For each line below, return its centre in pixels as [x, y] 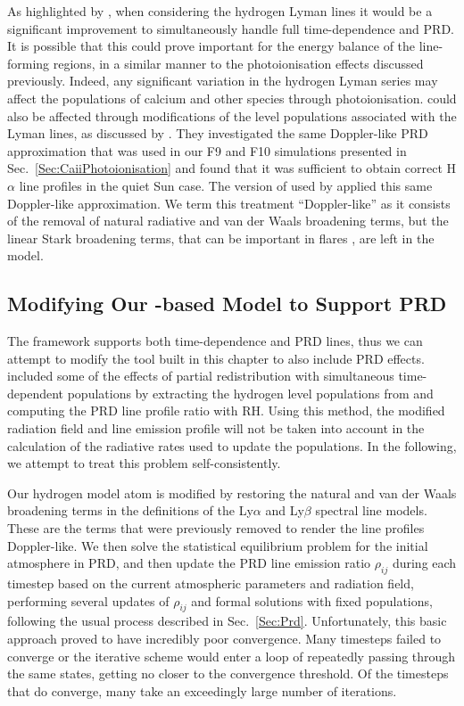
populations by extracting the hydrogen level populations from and [250, 393]
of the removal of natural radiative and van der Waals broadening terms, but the [228, 221]
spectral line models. [371, 510]
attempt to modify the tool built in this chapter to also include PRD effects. [216, 358]
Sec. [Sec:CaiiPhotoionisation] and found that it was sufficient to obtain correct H [232, 168]
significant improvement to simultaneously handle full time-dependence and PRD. [231, 28]
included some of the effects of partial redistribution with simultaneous [201, 376]
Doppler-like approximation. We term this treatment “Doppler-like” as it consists [229, 203]
